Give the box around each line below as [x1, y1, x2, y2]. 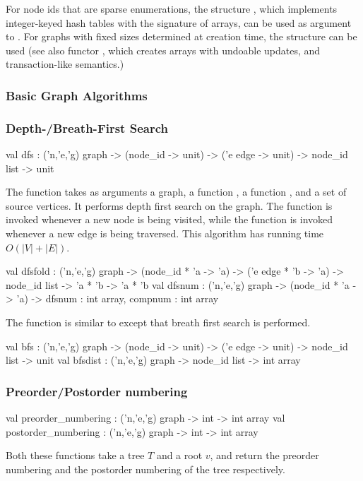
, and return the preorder [210, 448, 319, 463]
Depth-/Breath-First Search [6, 119, 168, 136]
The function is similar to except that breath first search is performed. [6, 314, 311, 329]
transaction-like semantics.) [6, 57, 124, 71]
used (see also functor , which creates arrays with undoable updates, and [6, 42, 321, 57]
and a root [156, 448, 203, 463]
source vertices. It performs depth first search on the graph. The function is [6, 198, 333, 213]
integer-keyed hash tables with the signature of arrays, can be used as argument [6, 15, 352, 30]
